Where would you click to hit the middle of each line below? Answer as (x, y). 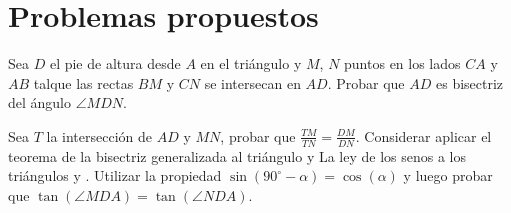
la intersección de (99, 135)
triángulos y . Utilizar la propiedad (115, 175)
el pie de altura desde (115, 63)
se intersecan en (252, 82)
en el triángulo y (251, 63)
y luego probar (448, 175)
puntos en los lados (402, 63)
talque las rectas (83, 82)
